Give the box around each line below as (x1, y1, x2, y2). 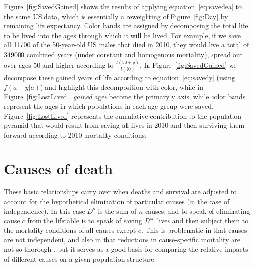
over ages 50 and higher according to (4, 60, 114, 70)
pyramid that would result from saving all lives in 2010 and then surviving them (4, 120, 245, 130)
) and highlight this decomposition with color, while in (40, 82, 203, 92)
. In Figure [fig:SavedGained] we (139, 60, 237, 70)
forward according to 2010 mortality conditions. (4, 129, 147, 140)
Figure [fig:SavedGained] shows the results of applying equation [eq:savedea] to (4, 1, 242, 11)
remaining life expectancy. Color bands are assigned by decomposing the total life (4, 21, 248, 31)
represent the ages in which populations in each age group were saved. (4, 101, 213, 111)
